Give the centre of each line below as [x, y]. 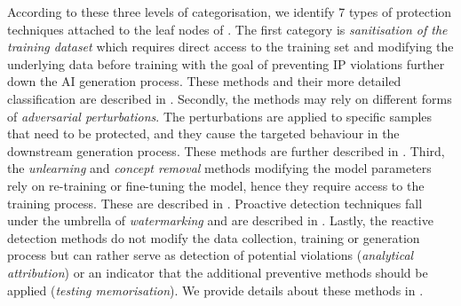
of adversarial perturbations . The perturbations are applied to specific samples [220, 116]
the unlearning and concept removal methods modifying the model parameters [219, 168]
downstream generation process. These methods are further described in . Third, [226, 150]
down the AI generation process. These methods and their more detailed [204, 81]
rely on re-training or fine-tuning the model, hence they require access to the [216, 185]
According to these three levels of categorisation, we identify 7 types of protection [230, 12]
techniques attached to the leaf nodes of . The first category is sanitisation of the [227, 29]
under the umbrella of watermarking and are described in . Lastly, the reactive [220, 220]
